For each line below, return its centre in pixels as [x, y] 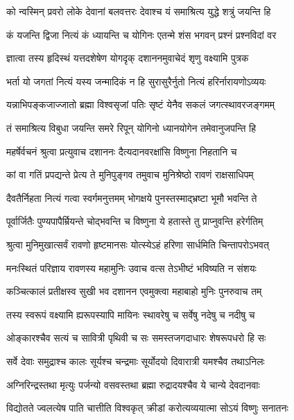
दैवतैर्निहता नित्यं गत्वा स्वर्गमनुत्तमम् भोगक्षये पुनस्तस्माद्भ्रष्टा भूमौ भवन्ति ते [132, 198]
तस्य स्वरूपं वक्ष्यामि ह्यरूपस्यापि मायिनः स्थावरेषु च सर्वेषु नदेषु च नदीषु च [131, 314]
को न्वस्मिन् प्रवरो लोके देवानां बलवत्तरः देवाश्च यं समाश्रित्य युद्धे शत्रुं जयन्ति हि [139, 11]
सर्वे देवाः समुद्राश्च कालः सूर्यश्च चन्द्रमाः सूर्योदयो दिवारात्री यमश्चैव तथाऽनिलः [136, 361]
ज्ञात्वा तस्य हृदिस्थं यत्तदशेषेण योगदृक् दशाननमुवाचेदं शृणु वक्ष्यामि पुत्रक [128, 58]
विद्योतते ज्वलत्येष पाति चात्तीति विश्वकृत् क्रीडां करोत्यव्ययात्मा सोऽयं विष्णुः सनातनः [147, 408]
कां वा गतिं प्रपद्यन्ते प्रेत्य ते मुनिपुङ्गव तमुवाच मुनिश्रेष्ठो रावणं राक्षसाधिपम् [130, 175]
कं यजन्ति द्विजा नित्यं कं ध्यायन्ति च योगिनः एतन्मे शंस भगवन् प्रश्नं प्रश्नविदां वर [141, 34]
